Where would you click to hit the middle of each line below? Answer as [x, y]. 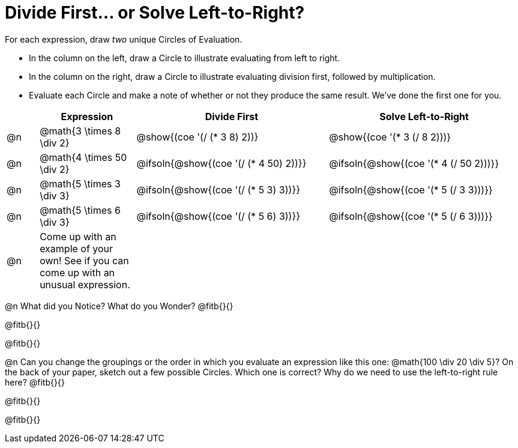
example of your [77, 248]
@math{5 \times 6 [80, 210]
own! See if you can [84, 260]
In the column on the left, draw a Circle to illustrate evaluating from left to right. [185, 58]
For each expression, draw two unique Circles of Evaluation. [124, 39]
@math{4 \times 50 [83, 157]
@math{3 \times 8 [80, 131]
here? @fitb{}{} [35, 382]
